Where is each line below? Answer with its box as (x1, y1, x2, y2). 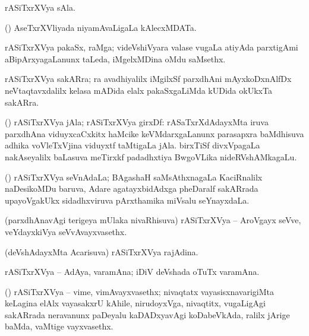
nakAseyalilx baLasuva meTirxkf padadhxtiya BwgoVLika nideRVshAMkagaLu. (5, 150, 297, 163)
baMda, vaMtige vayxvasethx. (5, 320, 113, 332)
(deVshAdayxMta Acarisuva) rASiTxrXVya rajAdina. (5, 245, 198, 258)
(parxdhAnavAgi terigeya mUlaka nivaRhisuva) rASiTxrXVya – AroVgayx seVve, (5, 214, 301, 226)
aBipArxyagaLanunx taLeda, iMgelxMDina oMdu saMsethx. (5, 52, 226, 65)
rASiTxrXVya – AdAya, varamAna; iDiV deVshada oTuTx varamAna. (5, 265, 260, 278)
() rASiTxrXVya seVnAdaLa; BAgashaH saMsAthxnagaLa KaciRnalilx (5, 170, 263, 183)
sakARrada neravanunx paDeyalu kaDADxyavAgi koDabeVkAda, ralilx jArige (5, 308, 290, 321)
